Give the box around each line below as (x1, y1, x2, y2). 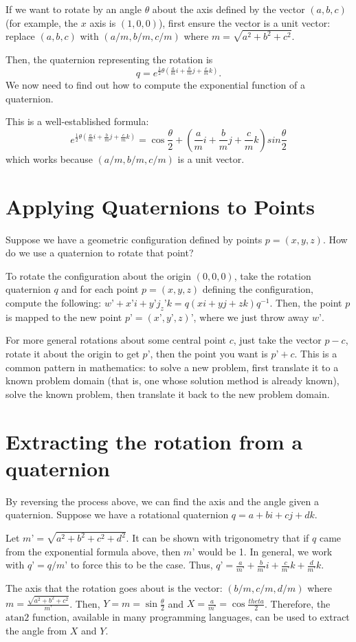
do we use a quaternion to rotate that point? (5, 245, 194, 260)
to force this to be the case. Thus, (70, 557, 213, 572)
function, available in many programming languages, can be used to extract (32, 610, 350, 624)
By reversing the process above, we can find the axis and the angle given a (5, 494, 319, 508)
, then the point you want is (150, 346, 268, 361)
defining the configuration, (202, 282, 313, 296)
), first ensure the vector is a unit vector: (158, 15, 331, 30)
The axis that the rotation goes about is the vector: (5, 581, 223, 595)
